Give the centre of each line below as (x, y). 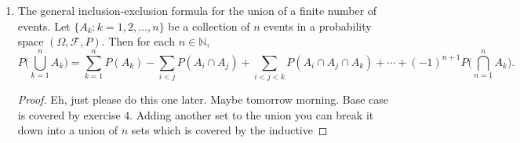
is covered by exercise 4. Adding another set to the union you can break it (196, 114)
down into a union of (67, 130)
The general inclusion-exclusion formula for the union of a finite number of (197, 10)
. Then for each (138, 41)
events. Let (44, 26)
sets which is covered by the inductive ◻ (229, 130)
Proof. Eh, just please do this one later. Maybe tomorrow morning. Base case (203, 99)
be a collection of (209, 26)
